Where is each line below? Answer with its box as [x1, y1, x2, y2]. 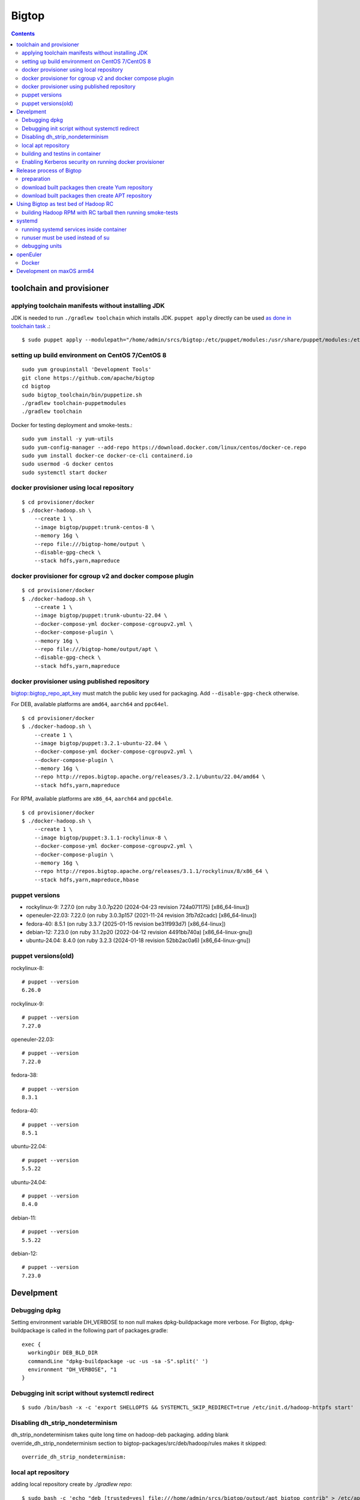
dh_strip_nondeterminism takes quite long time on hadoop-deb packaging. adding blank [11, 1431, 229, 1438]
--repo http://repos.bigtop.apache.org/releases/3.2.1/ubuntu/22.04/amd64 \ [34, 773, 266, 780]
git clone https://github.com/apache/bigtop [22, 374, 155, 381]
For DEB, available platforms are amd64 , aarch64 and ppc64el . [11, 701, 169, 708]
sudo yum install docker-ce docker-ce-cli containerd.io [22, 452, 193, 459]
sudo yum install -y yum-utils [22, 436, 114, 442]
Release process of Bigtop [16, 167, 82, 174]
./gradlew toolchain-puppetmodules [22, 400, 127, 406]
